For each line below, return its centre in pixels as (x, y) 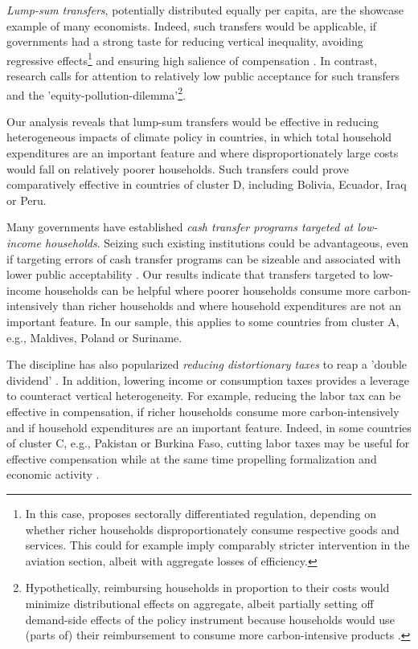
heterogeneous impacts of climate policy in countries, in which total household (199, 137)
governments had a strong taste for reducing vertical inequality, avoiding (185, 41)
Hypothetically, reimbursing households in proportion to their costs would (207, 588)
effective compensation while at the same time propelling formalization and (192, 458)
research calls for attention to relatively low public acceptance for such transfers (203, 76)
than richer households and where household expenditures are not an (232, 306)
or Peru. (27, 200)
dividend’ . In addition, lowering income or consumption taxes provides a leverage (208, 380)
